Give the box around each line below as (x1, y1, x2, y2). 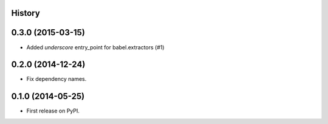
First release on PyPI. (26, 107, 80, 115)
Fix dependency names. (26, 75, 87, 83)
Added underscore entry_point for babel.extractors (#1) (26, 43, 165, 51)
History (11, 8, 41, 18)
